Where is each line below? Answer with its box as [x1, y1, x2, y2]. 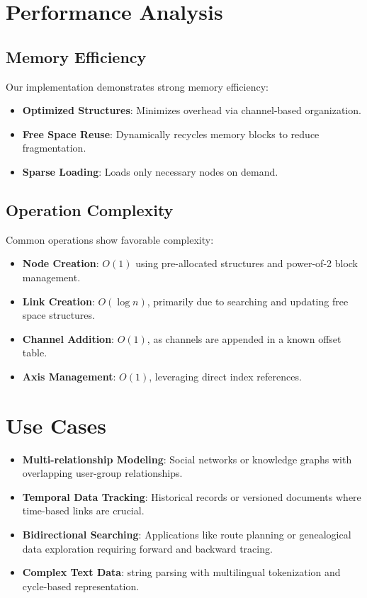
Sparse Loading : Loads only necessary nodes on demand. [22, 164, 278, 179]
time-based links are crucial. [22, 503, 145, 518]
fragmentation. [22, 140, 86, 155]
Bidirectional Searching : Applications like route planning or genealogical [22, 527, 351, 541]
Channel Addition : [22, 331, 115, 346]
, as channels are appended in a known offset [147, 331, 341, 346]
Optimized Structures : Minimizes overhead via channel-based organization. [22, 103, 361, 118]
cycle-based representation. [22, 578, 140, 593]
